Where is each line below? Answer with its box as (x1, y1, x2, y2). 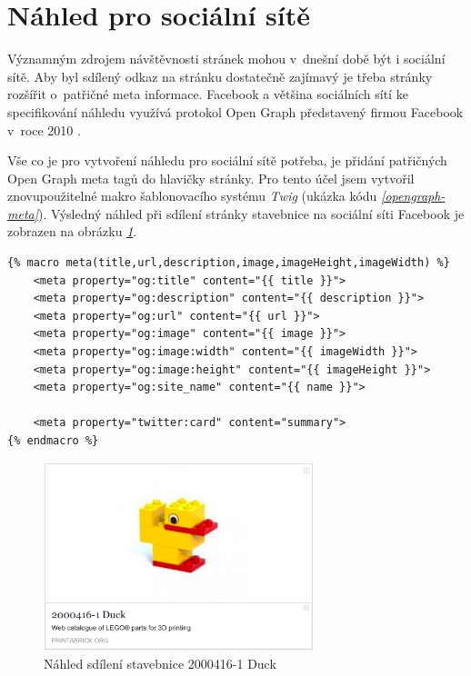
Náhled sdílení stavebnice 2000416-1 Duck (44, 653, 276, 672)
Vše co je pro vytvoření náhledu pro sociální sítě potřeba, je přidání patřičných (7, 151, 447, 170)
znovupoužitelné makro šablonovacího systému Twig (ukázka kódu (7, 186, 377, 205)
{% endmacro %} (7, 434, 99, 447)
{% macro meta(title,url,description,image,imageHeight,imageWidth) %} (7, 256, 450, 270)
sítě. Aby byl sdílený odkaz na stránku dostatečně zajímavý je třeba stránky (7, 66, 433, 85)
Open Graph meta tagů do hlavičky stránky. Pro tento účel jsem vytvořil (7, 168, 415, 187)
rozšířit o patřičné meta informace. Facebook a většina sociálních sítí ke (7, 84, 408, 104)
